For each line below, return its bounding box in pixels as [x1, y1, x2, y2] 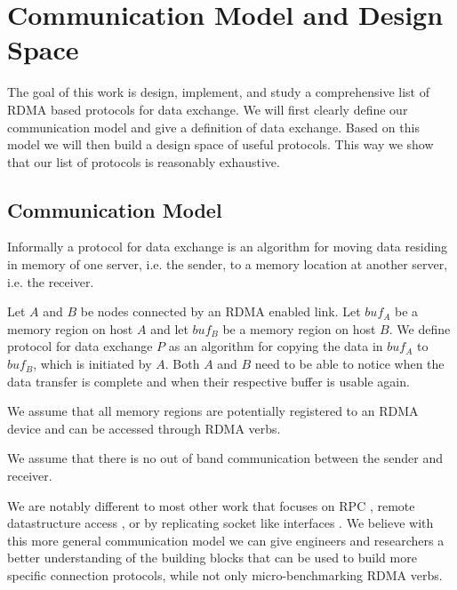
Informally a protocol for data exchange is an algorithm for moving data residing [7, 237, 448, 256]
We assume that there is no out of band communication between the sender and [7, 449, 443, 467]
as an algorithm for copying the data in [168, 337, 383, 355]
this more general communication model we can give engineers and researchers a [7, 530, 445, 549]
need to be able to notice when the [254, 355, 445, 373]
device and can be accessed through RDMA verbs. [7, 419, 281, 437]
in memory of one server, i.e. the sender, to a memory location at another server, [7, 255, 448, 274]
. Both [164, 355, 200, 373]
